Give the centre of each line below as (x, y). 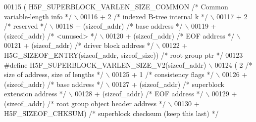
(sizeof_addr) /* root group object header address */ (85, 103)
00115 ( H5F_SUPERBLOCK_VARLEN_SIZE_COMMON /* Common (116, 6)
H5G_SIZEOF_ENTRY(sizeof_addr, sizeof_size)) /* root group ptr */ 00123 (124, 55)
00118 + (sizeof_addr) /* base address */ (119, 26)
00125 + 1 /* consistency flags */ (163, 74)
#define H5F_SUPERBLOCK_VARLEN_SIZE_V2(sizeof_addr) (105, 64)
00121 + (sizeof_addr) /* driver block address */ (79, 45)
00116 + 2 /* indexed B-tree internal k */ (144, 16)
